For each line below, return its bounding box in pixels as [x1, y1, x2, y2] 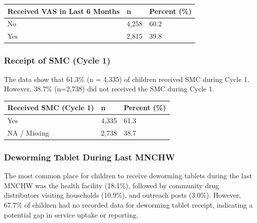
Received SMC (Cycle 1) [7, 102, 94, 113]
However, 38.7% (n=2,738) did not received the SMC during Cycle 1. [4, 83, 214, 94]
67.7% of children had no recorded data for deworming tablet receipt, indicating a [4, 199, 253, 210]
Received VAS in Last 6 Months [7, 5, 120, 16]
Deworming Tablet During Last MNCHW [4, 150, 175, 163]
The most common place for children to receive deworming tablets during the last [4, 170, 253, 181]
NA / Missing [7, 127, 49, 138]
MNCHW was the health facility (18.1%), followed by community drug [4, 180, 219, 190]
